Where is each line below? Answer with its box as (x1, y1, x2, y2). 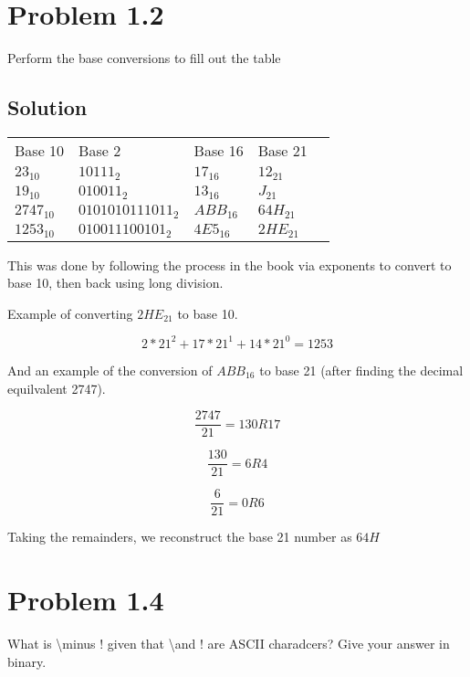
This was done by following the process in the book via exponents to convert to (7, 255, 452, 274)
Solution (7, 93, 88, 122)
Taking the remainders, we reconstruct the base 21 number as (7, 527, 352, 546)
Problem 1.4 (7, 581, 164, 619)
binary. (7, 651, 47, 671)
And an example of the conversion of (7, 360, 213, 379)
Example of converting (7, 303, 133, 323)
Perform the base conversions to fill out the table (7, 48, 281, 68)
